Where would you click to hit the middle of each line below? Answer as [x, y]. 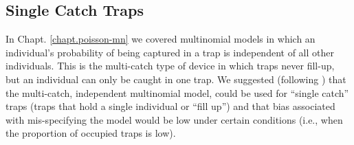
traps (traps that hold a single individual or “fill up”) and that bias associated [170, 106]
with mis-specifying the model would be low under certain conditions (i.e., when [174, 119]
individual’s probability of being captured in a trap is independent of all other [170, 52]
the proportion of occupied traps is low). [91, 133]
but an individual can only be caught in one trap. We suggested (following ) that [176, 79]
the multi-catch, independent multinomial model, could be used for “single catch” [177, 92]
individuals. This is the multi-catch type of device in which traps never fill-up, [170, 66]
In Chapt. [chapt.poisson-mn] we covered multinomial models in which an [161, 39]
